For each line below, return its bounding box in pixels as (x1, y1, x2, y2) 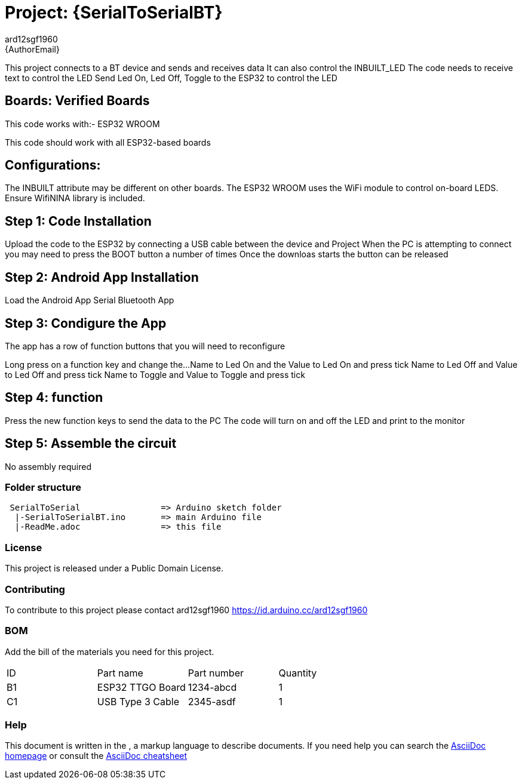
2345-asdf (188, 695, 236, 708)
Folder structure (5, 481, 81, 494)
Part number (188, 666, 244, 679)
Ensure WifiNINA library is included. (5, 193, 145, 204)
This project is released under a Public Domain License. (5, 563, 223, 574)
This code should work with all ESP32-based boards (5, 137, 211, 147)
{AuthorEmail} (5, 44, 60, 54)
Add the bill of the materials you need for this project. (5, 646, 214, 657)
